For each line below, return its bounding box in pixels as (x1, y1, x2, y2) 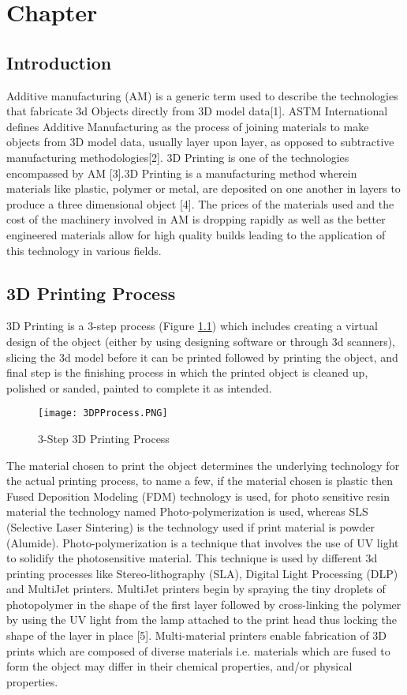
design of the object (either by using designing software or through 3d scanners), (6, 332, 396, 349)
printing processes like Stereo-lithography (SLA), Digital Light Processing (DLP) (6, 565, 398, 581)
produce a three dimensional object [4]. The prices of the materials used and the (6, 195, 394, 212)
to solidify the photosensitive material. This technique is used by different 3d (6, 550, 378, 566)
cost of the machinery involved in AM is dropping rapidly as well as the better (6, 211, 386, 227)
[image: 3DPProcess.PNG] (38, 408, 168, 419)
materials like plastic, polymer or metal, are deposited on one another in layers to (6, 180, 401, 197)
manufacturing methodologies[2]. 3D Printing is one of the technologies (6, 148, 349, 165)
